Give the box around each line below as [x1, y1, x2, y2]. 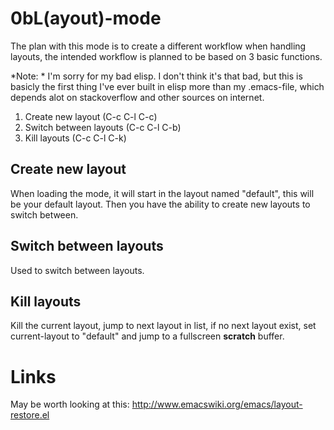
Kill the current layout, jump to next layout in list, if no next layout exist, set [10, 320, 317, 332]
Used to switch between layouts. [10, 264, 145, 276]
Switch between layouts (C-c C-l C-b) [24, 121, 182, 133]
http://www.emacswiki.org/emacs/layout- [131, 398, 303, 411]
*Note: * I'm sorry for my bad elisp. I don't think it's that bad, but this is [10, 70, 303, 82]
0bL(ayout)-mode [10, 7, 162, 30]
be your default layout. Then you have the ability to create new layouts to [10, 198, 311, 210]
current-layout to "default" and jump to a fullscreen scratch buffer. [10, 330, 285, 342]
